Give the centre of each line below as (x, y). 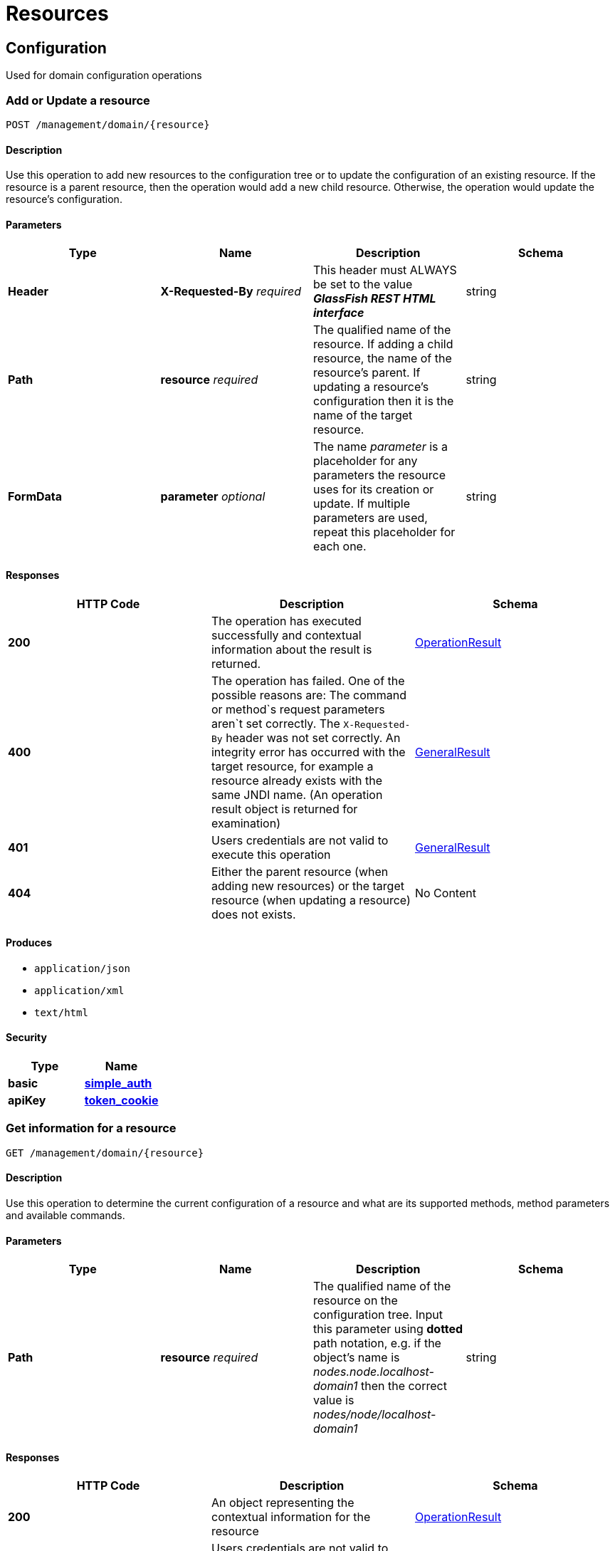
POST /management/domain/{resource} (108, 124)
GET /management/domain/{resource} (105, 1153)
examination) (246, 823)
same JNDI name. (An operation (297, 794)
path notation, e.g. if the (377, 1343)
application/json (82, 968)
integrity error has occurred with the (308, 752)
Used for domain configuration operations (104, 75)
